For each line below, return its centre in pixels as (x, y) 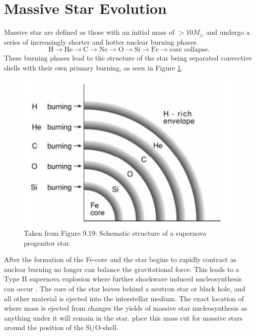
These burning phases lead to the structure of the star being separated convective (128, 58)
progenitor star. (48, 242)
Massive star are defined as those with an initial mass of (89, 32)
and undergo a (228, 32)
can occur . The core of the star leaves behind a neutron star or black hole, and (125, 289)
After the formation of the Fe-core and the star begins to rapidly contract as (120, 259)
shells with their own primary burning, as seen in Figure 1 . (94, 67)
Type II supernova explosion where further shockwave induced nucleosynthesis (123, 279)
